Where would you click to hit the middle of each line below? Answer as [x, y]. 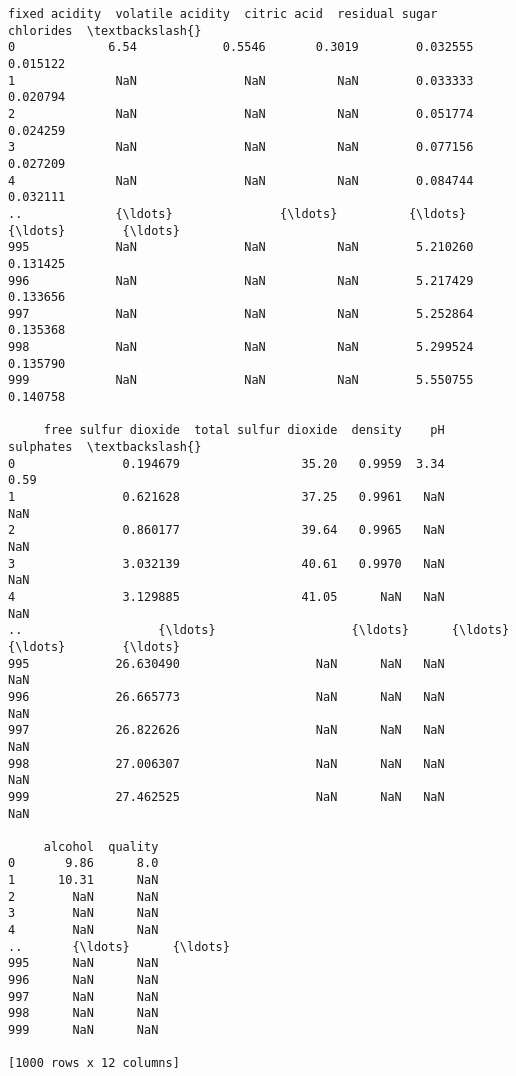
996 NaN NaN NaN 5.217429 [241, 280]
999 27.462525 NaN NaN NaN [226, 796]
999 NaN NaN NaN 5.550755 [241, 380]
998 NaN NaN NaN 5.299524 [241, 347]
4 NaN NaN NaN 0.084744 [241, 180]
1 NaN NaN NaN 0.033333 [241, 80]
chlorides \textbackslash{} [105, 30]
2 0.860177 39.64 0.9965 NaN [226, 530]
